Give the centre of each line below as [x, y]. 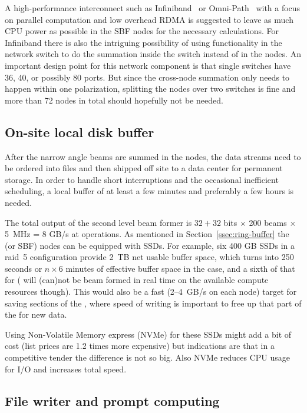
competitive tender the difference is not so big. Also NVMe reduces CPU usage [148, 357]
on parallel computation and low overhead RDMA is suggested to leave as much [149, 19]
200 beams [268, 222]
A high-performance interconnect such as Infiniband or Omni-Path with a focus [153, 8]
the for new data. [36, 314]
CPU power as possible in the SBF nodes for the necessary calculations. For [142, 31]
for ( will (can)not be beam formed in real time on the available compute [137, 280]
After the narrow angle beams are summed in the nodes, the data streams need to [153, 156]
